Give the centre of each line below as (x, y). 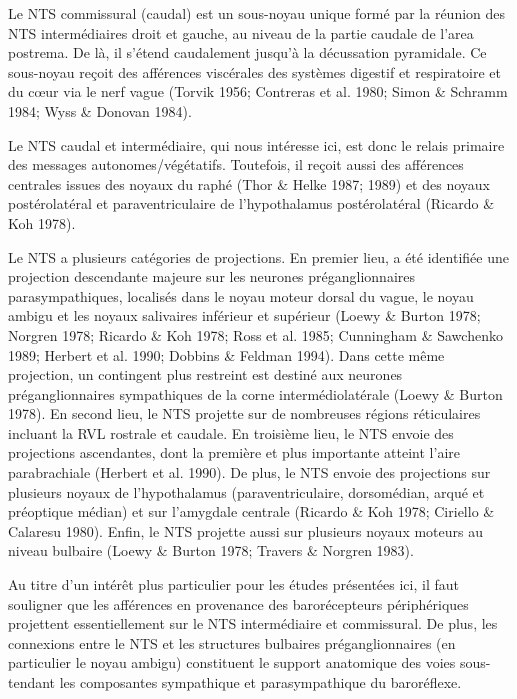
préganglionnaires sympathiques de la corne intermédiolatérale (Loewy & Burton (255, 393)
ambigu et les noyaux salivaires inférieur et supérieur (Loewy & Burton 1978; (244, 315)
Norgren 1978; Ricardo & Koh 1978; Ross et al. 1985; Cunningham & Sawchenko (255, 334)
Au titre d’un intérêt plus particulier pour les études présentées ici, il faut (233, 584)
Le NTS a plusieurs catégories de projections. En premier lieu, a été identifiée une (258, 256)
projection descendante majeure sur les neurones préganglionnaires (212, 276)
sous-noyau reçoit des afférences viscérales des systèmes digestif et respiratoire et (254, 71)
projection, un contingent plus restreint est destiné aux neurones (205, 374)
